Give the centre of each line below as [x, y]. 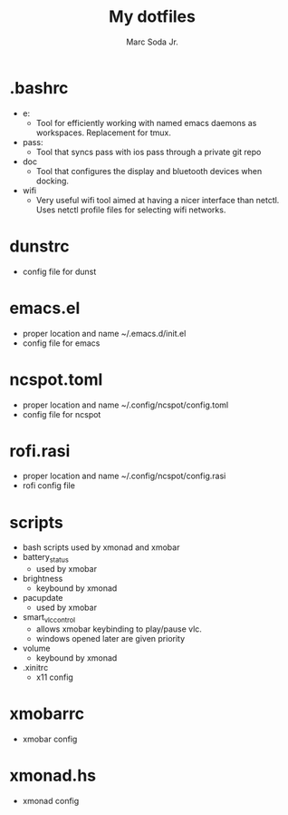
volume [36, 648]
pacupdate [43, 598]
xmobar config [50, 739]
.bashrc [39, 88]
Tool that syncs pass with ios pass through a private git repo [149, 152]
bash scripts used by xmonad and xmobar [101, 547]
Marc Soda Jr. [152, 42]
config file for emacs [61, 343]
